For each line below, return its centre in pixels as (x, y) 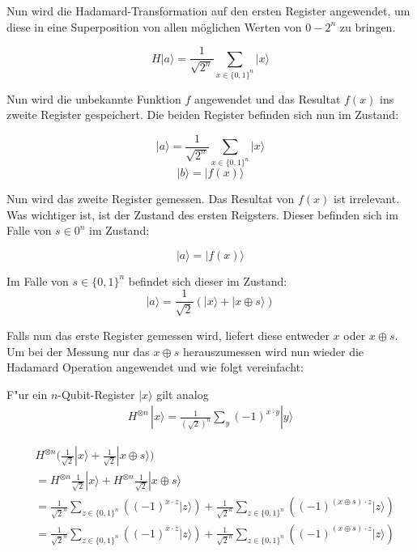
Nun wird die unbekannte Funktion (94, 98)
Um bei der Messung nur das (78, 351)
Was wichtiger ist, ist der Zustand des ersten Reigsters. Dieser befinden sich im (202, 214)
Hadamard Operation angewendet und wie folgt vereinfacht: (155, 367)
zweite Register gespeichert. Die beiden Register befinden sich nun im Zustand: (203, 115)
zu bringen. (368, 26)
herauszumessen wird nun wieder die (273, 351)
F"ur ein (27, 394)
